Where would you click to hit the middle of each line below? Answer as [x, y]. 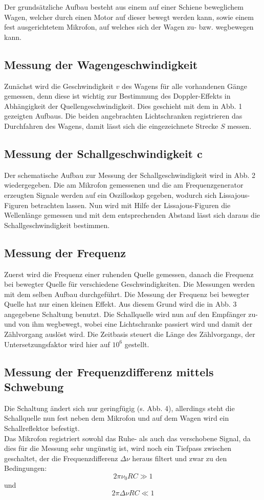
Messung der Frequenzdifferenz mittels [109, 371]
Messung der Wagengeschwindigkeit [101, 64]
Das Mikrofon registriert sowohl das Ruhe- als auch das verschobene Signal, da [127, 438]
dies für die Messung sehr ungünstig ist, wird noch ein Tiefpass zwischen [118, 448]
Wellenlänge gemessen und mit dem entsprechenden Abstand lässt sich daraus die [132, 215]
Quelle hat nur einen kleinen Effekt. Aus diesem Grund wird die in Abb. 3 [120, 304]
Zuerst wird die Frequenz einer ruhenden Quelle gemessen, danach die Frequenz [129, 274]
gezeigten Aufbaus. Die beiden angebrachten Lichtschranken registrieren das [123, 116]
